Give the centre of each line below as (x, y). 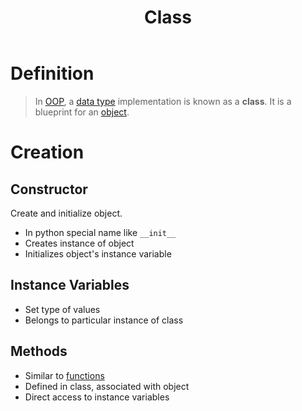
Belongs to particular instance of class (104, 320)
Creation (47, 152)
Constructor (49, 189)
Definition (52, 73)
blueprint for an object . (82, 112)
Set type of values (62, 309)
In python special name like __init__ (100, 232)
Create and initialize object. (66, 213)
